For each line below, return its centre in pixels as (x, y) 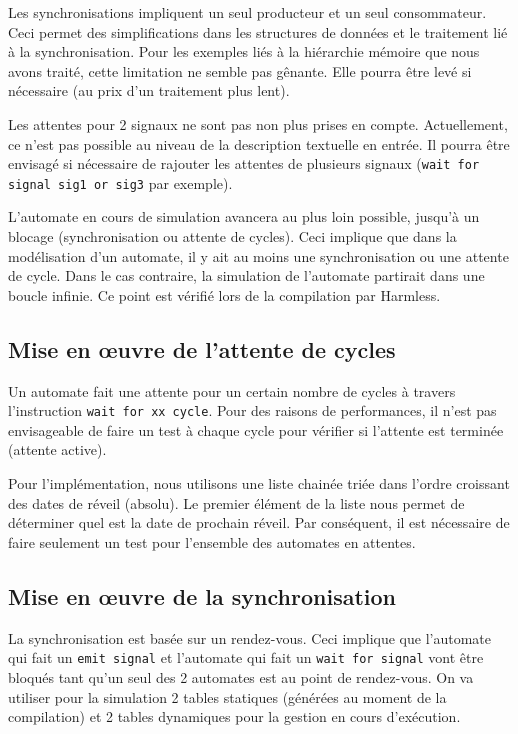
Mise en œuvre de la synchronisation (202, 595)
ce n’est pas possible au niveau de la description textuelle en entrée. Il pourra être (259, 143)
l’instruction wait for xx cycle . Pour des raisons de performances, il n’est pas (252, 410)
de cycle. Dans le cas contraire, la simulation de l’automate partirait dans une (246, 275)
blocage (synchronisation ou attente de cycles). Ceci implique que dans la (232, 236)
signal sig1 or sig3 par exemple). (120, 182)
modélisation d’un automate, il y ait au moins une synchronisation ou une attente (258, 255)
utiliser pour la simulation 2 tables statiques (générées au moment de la (227, 696)
